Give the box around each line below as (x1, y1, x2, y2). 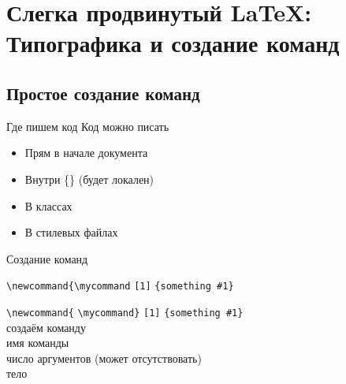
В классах (24, 197, 73, 214)
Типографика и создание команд (6, 27, 340, 59)
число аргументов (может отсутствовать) (6, 349, 202, 366)
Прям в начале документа (24, 144, 148, 161)
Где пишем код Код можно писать (6, 117, 169, 134)
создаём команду (6, 319, 86, 335)
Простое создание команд (6, 80, 200, 105)
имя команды (6, 334, 69, 351)
